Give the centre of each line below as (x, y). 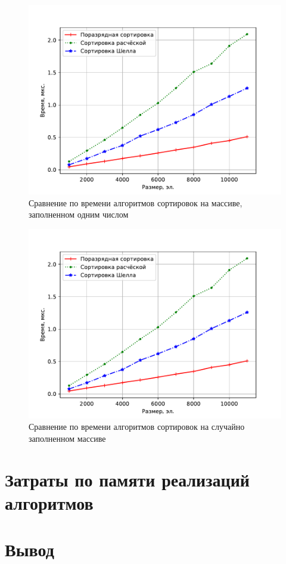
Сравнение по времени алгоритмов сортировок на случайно (137, 427)
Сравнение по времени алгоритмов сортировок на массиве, (136, 202)
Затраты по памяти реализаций (127, 479)
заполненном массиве (67, 438)
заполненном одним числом (79, 214)
